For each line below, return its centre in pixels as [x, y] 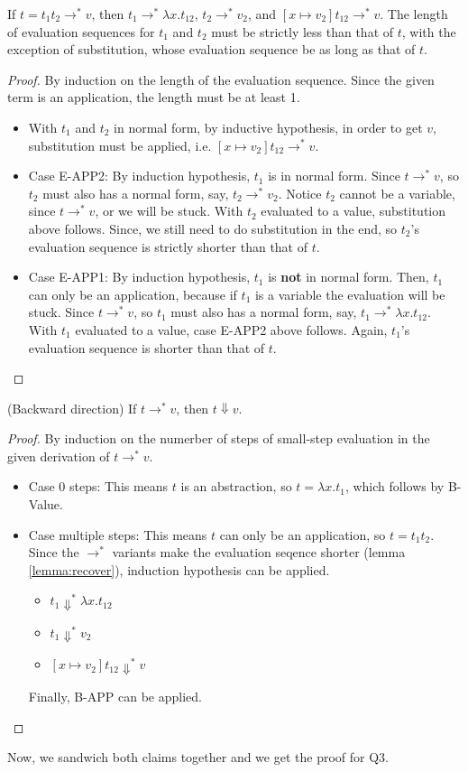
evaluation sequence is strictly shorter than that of [168, 246]
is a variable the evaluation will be [350, 294]
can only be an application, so [303, 534]
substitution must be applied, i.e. [120, 145]
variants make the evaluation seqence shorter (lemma [259, 552]
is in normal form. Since [334, 176]
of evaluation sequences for [81, 31]
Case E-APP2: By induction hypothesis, [139, 176]
